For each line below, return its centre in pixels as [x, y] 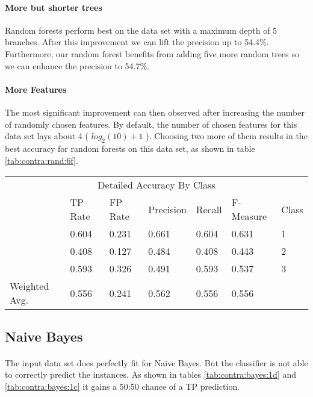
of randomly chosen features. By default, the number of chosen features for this [151, 124]
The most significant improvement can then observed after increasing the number [155, 112]
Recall [209, 209]
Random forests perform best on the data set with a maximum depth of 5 [141, 30]
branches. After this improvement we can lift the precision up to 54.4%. [137, 42]
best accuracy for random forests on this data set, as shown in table [130, 148]
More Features [36, 89]
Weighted [29, 286]
